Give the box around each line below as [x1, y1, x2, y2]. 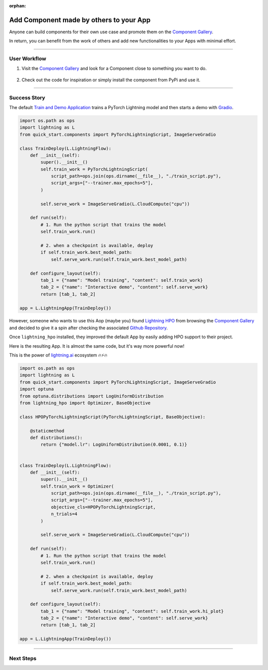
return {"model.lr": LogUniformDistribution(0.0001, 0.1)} [40, 442, 188, 447]
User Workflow [9, 55, 47, 62]
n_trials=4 [51, 511, 78, 517]
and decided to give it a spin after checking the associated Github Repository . [9, 325, 168, 331]
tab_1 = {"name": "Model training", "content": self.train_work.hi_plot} [40, 608, 224, 614]
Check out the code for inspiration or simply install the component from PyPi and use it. [21, 77, 201, 83]
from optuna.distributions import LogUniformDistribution [19, 393, 164, 399]
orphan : [9, 3, 26, 8]
